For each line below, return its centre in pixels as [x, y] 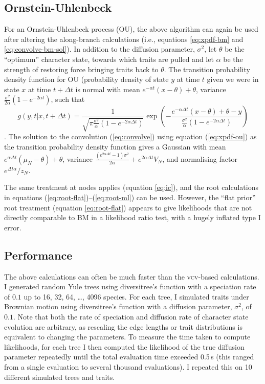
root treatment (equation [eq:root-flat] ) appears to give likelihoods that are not [128, 207]
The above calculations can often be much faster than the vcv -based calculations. [132, 276]
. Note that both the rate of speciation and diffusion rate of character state [131, 316]
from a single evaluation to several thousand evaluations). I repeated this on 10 [128, 366]
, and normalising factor [200, 158]
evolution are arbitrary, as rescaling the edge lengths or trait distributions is [123, 326]
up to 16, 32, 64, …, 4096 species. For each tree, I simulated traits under [136, 296]
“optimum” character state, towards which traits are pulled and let [109, 59]
